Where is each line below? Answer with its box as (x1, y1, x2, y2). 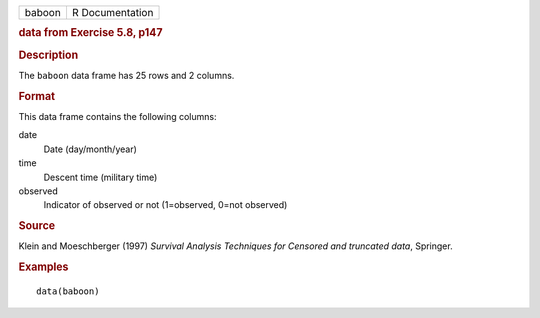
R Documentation (71, 6, 154, 19)
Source (18, 219, 56, 233)
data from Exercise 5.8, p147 (18, 26, 163, 40)
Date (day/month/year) (43, 143, 137, 155)
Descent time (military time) (43, 171, 158, 183)
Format (18, 89, 55, 103)
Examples (18, 260, 69, 274)
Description (18, 48, 79, 62)
